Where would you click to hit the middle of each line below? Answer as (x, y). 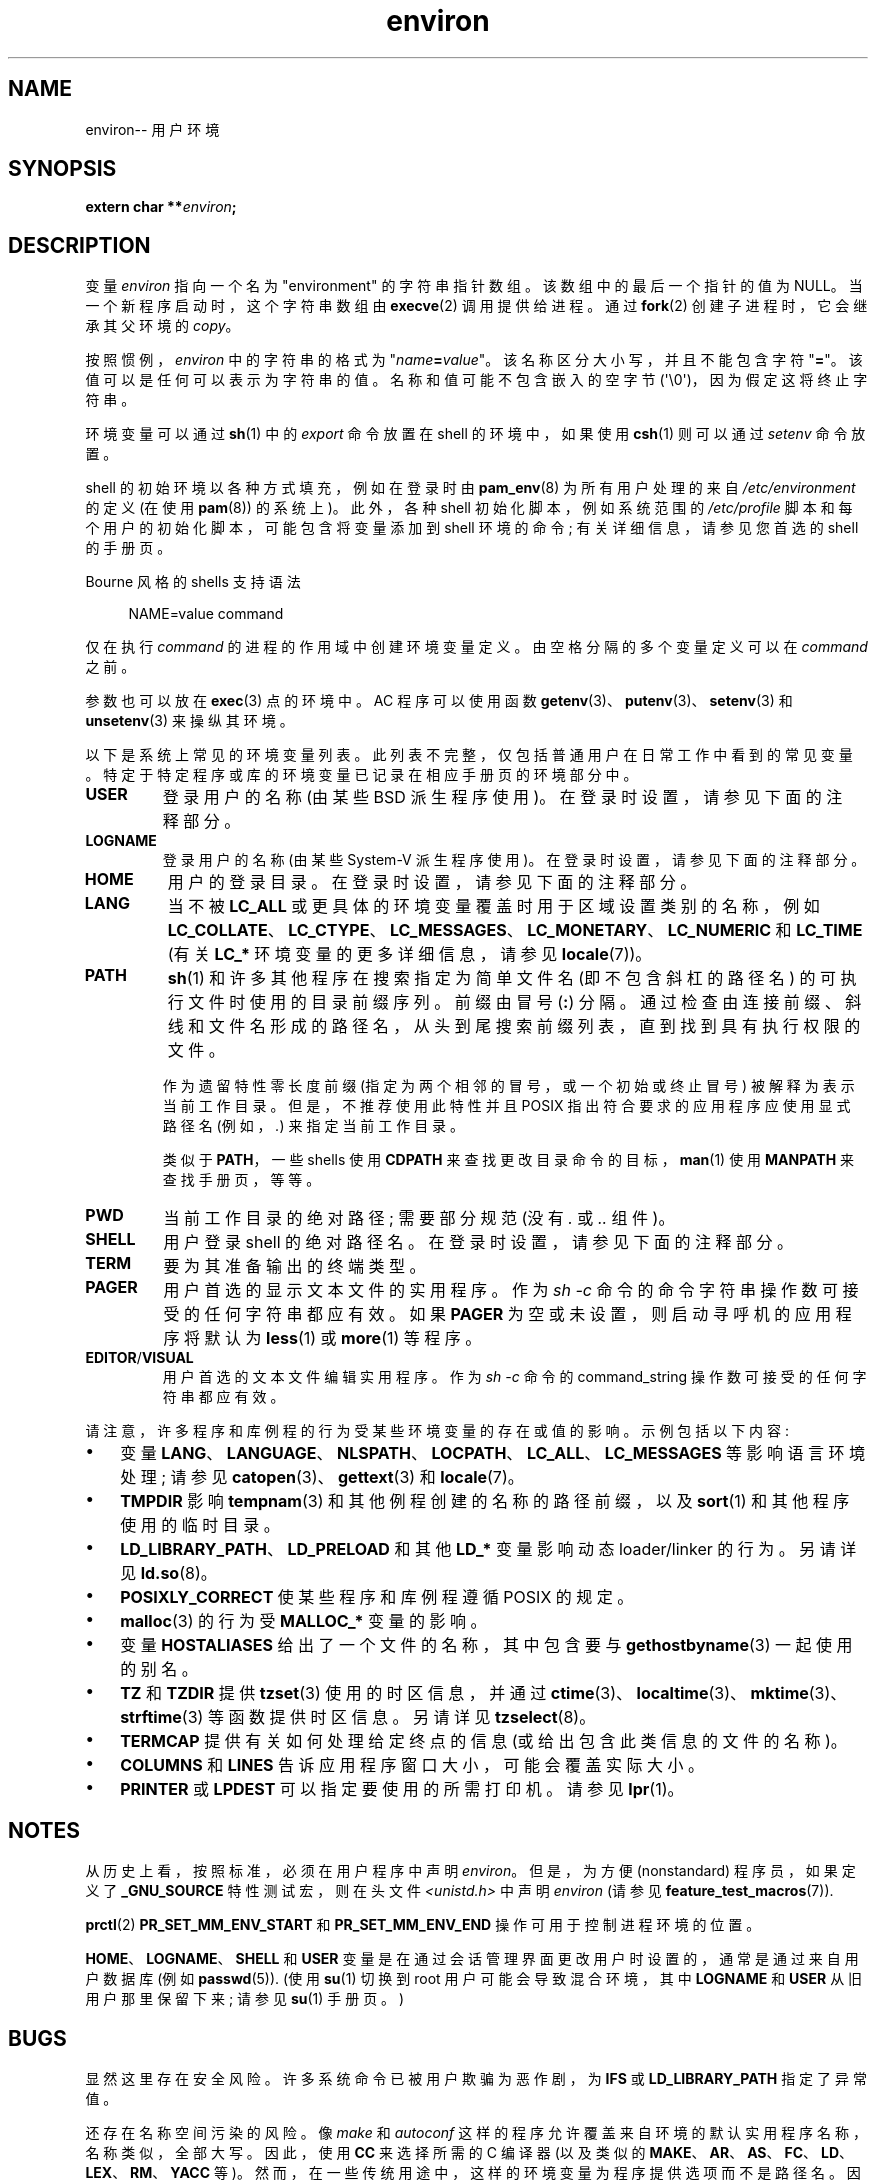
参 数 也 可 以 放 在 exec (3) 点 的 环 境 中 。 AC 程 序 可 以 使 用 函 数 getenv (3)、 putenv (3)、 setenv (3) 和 (439, 701)
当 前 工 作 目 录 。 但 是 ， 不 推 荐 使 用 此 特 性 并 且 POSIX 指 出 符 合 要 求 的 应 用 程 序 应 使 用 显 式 (506, 1106)
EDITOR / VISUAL (139, 1358)
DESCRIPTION (79, 245)
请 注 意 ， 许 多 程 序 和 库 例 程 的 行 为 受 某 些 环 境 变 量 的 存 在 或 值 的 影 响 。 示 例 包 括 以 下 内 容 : (437, 1431)
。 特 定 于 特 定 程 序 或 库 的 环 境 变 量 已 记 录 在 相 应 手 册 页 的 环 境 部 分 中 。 (361, 775)
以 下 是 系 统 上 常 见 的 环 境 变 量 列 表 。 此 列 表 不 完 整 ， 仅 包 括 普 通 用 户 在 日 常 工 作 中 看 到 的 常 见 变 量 (469, 755)
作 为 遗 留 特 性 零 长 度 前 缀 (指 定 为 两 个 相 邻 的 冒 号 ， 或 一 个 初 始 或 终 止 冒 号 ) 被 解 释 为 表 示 (508, 1086)
